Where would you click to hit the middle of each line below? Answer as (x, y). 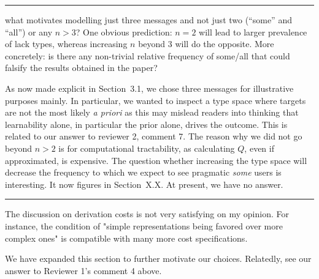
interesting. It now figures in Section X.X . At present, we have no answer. (144, 184)
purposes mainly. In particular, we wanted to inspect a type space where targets (156, 100)
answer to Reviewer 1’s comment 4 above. (83, 270)
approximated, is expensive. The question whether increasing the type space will (156, 160)
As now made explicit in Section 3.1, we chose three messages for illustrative (149, 88)
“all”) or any (29, 32)
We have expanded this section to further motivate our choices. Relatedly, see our (158, 259)
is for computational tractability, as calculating (147, 148)
